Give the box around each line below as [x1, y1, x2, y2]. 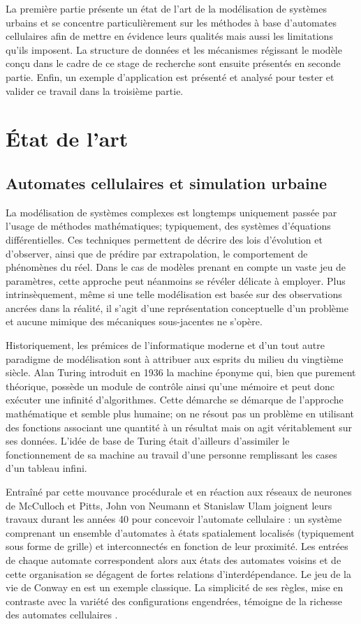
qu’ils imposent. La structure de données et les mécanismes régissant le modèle [6, 42, 342, 57]
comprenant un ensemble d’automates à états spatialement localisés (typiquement [6, 525, 355, 540]
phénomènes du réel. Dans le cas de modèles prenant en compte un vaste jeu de [6, 260, 346, 274]
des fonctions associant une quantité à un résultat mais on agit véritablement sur [6, 419, 353, 434]
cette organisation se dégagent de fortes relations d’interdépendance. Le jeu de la [6, 566, 351, 581]
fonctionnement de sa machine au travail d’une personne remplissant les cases [6, 447, 337, 461]
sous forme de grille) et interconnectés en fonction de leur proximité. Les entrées [6, 539, 348, 554]
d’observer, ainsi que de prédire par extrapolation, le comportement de [6, 246, 308, 260]
